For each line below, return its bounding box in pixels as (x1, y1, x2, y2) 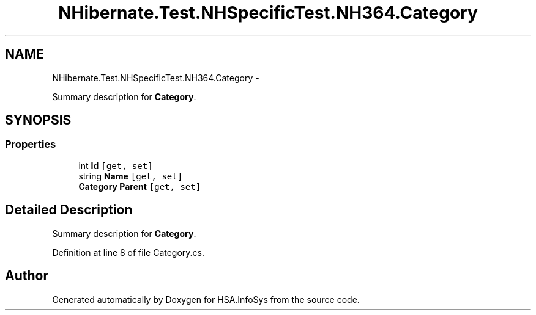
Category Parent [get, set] (78, 181, 201, 192)
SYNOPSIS (5, 112, 72, 128)
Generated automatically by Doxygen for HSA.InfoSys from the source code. (52, 294, 360, 305)
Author (5, 268, 48, 284)
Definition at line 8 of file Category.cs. (52, 247, 205, 258)
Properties (5, 138, 56, 151)
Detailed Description (5, 202, 133, 218)
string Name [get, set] (78, 170, 183, 181)
